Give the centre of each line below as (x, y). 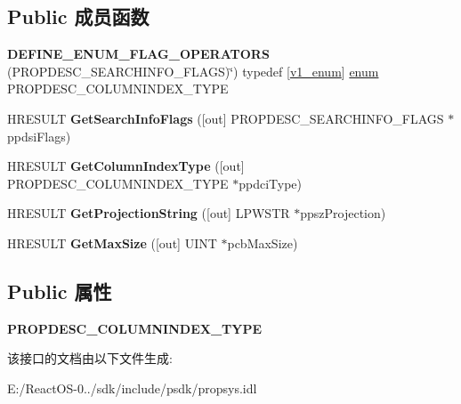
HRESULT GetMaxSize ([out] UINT (112, 242)
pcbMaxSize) (263, 242)
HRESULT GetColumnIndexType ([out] (126, 166)
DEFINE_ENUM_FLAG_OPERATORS (138, 54)
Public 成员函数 (78, 16)
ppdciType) (271, 183)
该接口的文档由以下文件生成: (90, 358)
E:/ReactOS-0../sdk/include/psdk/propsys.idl (132, 388)
